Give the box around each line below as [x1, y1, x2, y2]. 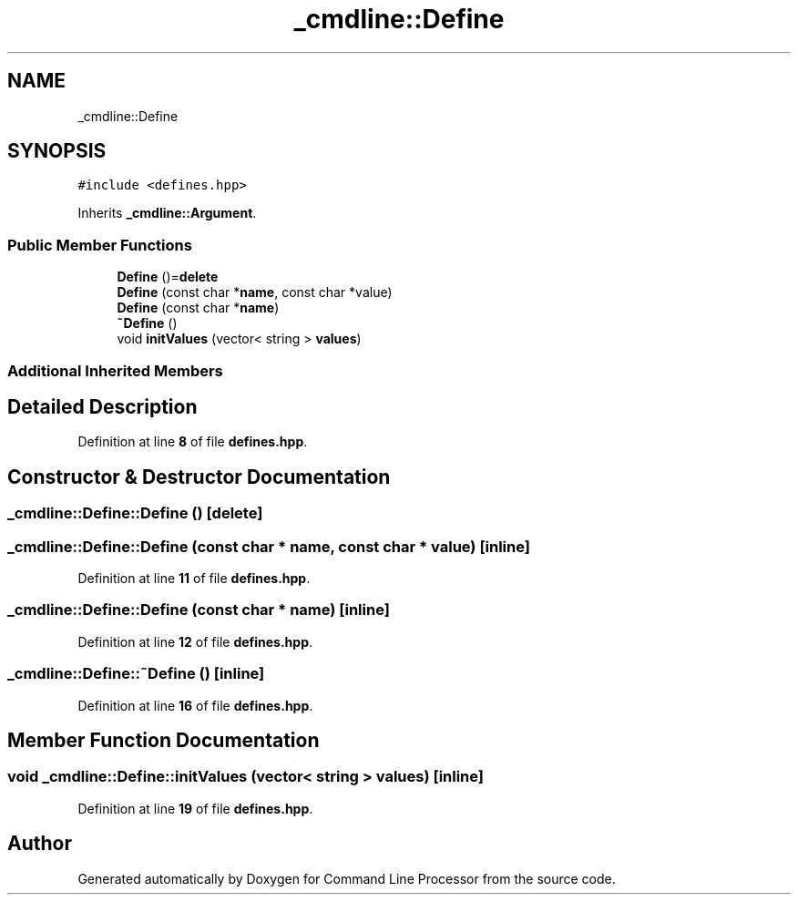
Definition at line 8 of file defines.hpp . [77, 434, 308, 450]
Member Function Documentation [7, 728, 320, 752]
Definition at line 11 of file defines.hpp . [77, 570, 311, 586]
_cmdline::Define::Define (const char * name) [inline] [7, 600, 390, 620]
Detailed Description [7, 395, 198, 418]
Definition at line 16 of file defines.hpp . [77, 697, 313, 713]
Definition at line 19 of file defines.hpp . [77, 800, 313, 816]
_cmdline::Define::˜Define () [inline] [7, 664, 265, 683]
